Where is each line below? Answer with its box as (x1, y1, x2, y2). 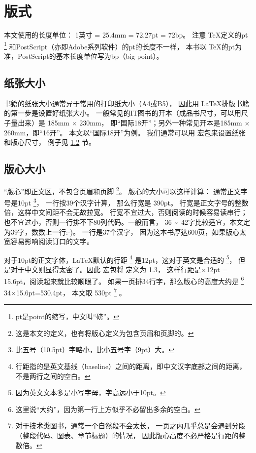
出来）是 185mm (17, 117, 69, 127)
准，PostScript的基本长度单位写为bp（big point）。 (4, 50, 163, 61)
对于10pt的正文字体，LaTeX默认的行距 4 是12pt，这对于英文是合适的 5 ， (4, 253, 236, 265)
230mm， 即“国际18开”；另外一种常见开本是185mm (79, 117, 242, 127)
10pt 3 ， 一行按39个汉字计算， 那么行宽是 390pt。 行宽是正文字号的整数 (17, 196, 249, 207)
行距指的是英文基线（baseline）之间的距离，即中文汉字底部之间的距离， (15, 361, 247, 371)
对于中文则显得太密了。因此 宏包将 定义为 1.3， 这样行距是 (10, 264, 201, 275)
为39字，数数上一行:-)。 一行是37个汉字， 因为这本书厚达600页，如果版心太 (4, 226, 247, 237)
